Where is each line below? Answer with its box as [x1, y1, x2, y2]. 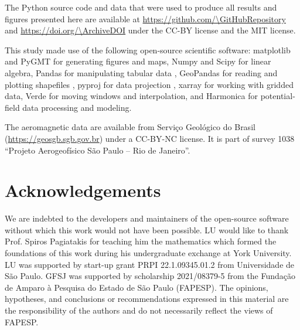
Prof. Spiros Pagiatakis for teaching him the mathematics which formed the [5, 235, 277, 247]
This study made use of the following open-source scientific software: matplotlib [5, 43, 291, 56]
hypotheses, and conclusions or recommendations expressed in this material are [5, 292, 289, 305]
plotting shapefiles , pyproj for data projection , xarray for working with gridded [5, 78, 294, 90]
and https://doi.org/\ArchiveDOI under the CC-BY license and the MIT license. [5, 24, 296, 36]
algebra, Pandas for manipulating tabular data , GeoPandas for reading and [5, 66, 278, 79]
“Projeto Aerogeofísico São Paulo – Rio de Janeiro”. [5, 144, 190, 156]
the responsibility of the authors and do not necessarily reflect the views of [5, 304, 273, 316]
